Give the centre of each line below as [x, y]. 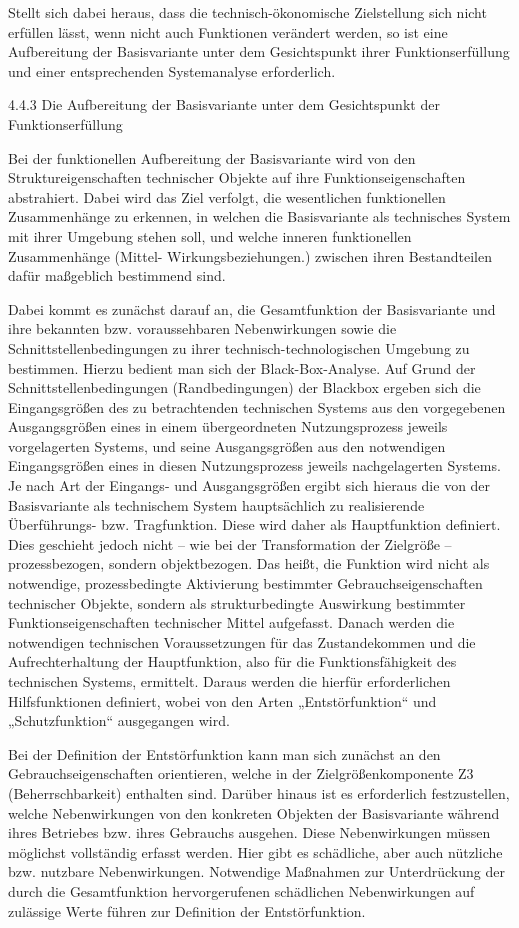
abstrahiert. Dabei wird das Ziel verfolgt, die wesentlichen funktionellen [227, 196]
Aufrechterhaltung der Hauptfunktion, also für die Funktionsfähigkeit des [232, 661]
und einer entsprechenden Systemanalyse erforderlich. [172, 70]
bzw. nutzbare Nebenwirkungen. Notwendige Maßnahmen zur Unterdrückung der [256, 871]
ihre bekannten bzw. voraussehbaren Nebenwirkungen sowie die [202, 328]
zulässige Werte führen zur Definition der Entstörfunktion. [187, 910]
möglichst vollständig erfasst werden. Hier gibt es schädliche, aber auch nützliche [255, 851]
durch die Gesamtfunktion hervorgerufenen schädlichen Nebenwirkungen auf [241, 890]
